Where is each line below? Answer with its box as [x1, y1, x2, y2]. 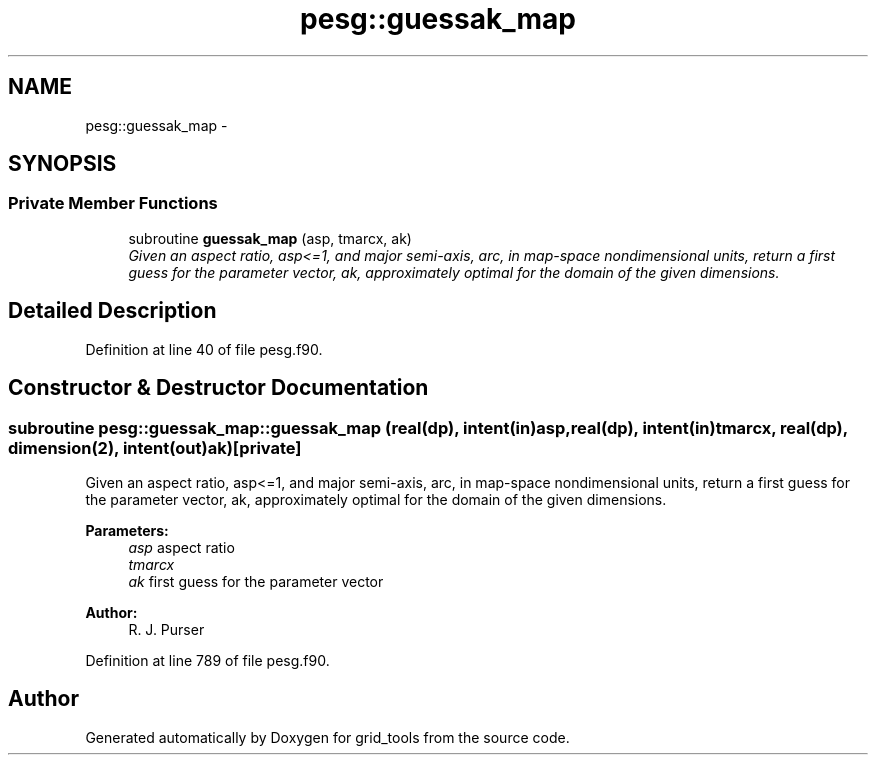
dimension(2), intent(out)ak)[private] [8, 437, 302, 458]
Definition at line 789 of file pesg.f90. [85, 651, 330, 669]
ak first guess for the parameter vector [128, 572, 384, 590]
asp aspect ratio [128, 538, 235, 556]
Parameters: [85, 521, 169, 539]
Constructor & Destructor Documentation [8, 375, 429, 401]
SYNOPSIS [8, 151, 117, 177]
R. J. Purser [128, 620, 205, 638]
